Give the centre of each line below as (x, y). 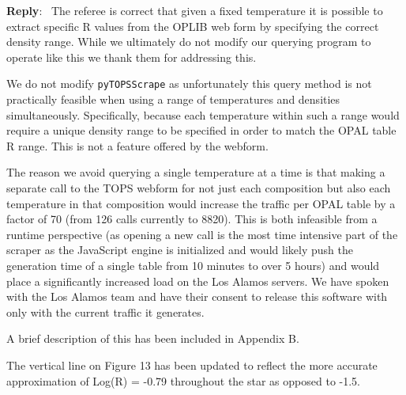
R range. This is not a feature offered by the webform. (137, 145)
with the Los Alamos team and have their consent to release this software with (197, 296)
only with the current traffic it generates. (105, 311)
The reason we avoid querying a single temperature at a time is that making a (196, 172)
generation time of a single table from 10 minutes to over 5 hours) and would (193, 265)
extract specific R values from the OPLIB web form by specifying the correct (193, 26)
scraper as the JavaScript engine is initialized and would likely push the (180, 250)
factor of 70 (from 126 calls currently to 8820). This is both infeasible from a (192, 219)
